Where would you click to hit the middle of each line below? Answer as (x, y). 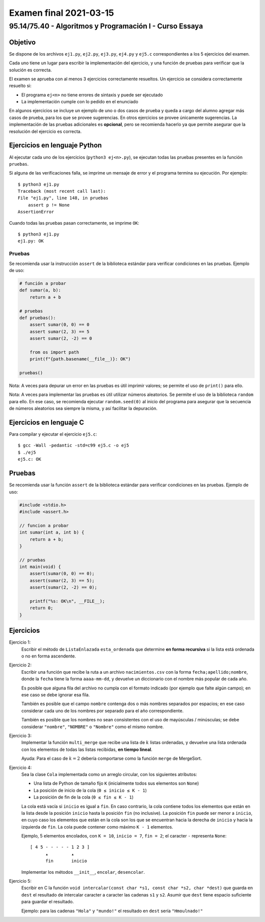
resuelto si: (20, 86)
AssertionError (36, 212)
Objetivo (23, 42)
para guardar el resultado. (48, 902)
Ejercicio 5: (20, 881)
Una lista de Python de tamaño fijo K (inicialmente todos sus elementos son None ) (116, 783)
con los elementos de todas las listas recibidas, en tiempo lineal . (87, 749)
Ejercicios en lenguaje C (47, 422)
